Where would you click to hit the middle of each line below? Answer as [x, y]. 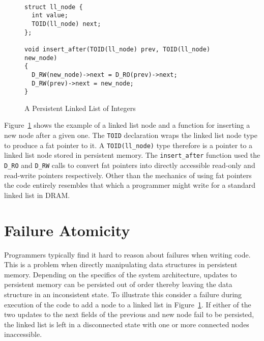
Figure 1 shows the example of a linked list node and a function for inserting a [127, 125]
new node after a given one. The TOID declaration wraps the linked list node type [131, 135]
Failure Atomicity [67, 230]
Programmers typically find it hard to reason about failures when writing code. [127, 254]
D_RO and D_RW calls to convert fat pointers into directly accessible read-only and [130, 165]
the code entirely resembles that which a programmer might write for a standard [130, 185]
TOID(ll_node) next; [66, 24]
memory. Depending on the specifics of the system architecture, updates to [121, 274]
